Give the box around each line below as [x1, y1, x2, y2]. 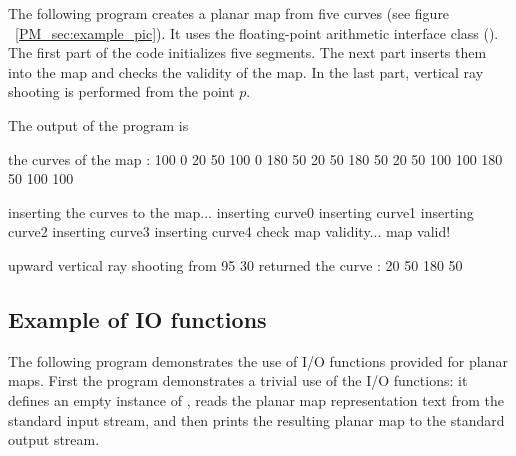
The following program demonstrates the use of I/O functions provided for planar [8, 350, 508, 371]
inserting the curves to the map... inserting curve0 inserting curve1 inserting [8, 201, 474, 222]
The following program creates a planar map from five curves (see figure [8, 3, 450, 23]
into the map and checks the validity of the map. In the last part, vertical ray [8, 61, 484, 82]
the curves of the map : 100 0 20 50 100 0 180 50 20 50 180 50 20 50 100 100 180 [8, 148, 503, 169]
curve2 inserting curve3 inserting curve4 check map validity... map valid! [8, 221, 451, 242]
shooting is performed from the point [8, 81, 235, 102]
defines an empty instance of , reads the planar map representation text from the [8, 389, 504, 410]
